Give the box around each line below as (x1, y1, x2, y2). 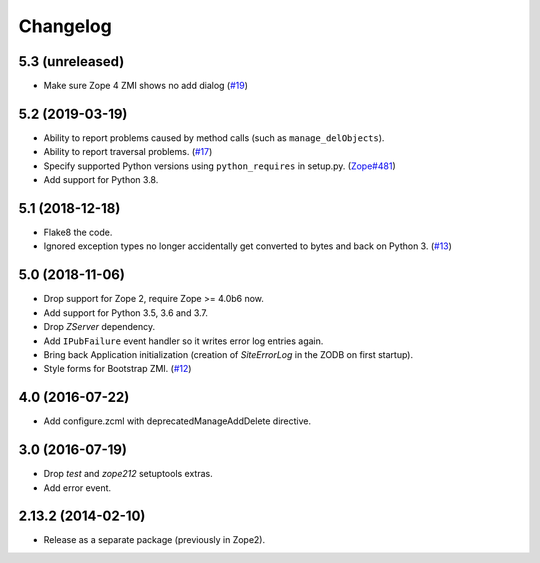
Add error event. (43, 481, 112, 494)
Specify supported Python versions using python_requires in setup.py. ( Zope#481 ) (43, 160, 396, 172)
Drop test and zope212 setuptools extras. (43, 468, 214, 480)
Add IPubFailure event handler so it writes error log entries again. (43, 335, 324, 347)
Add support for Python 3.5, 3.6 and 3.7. (43, 306, 209, 319)
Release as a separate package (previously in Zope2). (43, 534, 265, 546)
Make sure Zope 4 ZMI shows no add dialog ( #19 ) (43, 80, 249, 92)
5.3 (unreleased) (18, 53, 125, 70)
